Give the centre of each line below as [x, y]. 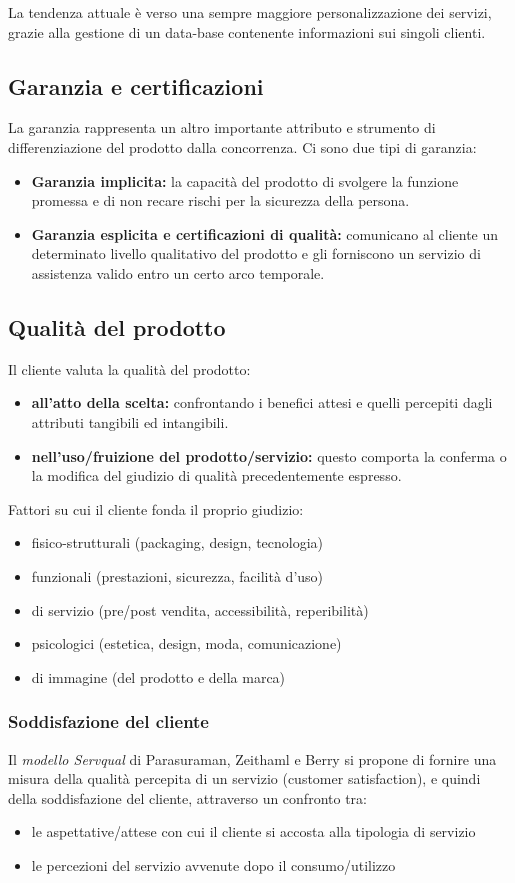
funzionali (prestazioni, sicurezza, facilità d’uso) [177, 575]
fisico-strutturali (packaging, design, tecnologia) [177, 542]
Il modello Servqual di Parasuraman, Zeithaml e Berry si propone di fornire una [252, 758]
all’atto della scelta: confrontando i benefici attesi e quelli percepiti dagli [262, 402]
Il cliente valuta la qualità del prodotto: [129, 368]
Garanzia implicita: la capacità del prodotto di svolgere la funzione [245, 180]
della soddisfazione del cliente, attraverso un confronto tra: [187, 797]
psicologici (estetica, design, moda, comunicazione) [186, 643]
